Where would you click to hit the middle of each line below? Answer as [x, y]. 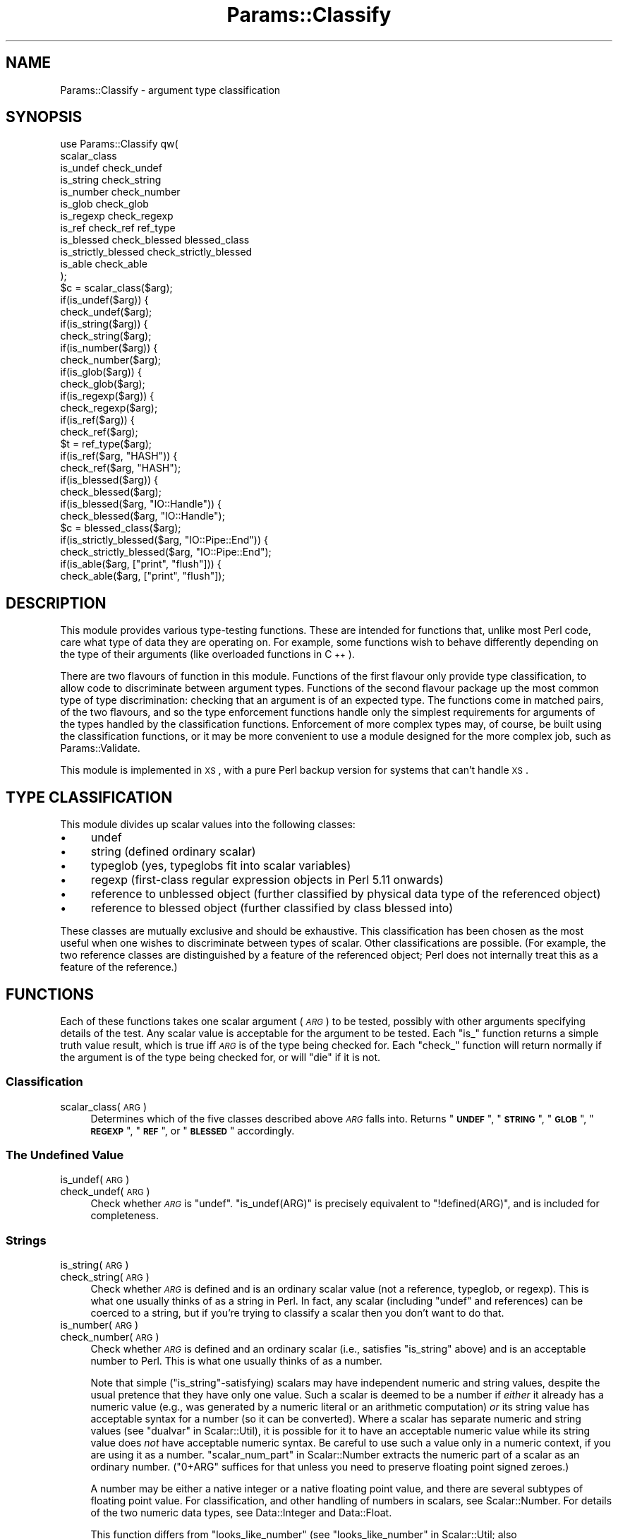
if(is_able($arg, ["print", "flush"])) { [141, 564]
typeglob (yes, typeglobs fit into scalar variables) [221, 866]
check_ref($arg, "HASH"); [121, 468]
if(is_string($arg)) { [104, 324]
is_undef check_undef [111, 168]
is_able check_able [104, 264]
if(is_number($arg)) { [109, 348]
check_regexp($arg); [109, 408]
